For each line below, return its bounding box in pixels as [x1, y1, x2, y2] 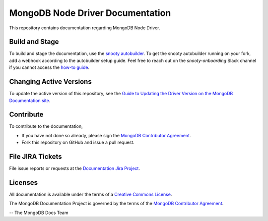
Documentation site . [9, 97, 51, 104]
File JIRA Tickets [9, 153, 62, 161]
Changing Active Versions [9, 77, 92, 86]
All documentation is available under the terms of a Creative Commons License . [9, 191, 172, 198]
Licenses [9, 178, 38, 187]
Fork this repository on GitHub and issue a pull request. [21, 139, 134, 146]
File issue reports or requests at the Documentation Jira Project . [9, 166, 140, 171]
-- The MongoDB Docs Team [9, 210, 68, 216]
